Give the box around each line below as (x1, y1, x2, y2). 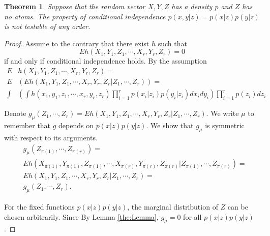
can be (227, 201, 248, 212)
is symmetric (205, 120, 245, 130)
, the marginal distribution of (127, 201, 218, 212)
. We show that (146, 120, 194, 130)
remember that (4, 120, 51, 130)
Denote (4, 108, 26, 119)
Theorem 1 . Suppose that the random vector (4, 1, 145, 11)
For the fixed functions (4, 201, 75, 212)
